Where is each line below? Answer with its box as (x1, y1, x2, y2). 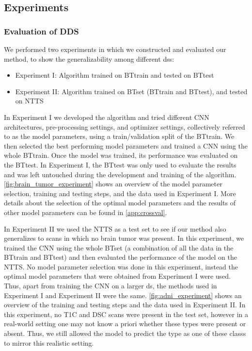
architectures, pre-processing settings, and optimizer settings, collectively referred (4, 121, 245, 132)
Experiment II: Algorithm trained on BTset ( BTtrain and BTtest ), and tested (15, 86, 248, 96)
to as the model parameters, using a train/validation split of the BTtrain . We (4, 131, 235, 141)
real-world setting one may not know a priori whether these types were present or (4, 318, 246, 329)
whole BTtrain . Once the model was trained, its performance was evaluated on (4, 150, 238, 160)
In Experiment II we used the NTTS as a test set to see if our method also (4, 223, 226, 234)
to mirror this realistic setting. (4, 337, 94, 348)
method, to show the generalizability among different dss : (4, 53, 174, 64)
